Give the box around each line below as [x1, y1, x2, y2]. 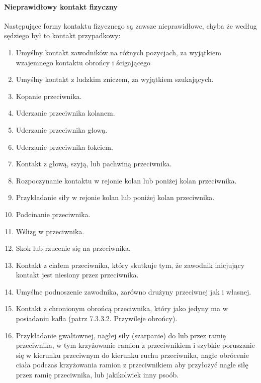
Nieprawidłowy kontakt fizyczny [4, 1, 118, 12]
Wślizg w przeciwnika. [16, 226, 84, 236]
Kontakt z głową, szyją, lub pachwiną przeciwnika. [16, 158, 172, 169]
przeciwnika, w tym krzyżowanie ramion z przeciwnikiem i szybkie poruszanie [16, 340, 255, 350]
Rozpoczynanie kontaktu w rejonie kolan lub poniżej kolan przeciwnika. [16, 175, 237, 185]
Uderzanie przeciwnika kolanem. [16, 108, 115, 118]
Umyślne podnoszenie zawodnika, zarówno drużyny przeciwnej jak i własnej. [16, 286, 251, 297]
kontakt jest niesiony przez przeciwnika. [16, 269, 139, 280]
